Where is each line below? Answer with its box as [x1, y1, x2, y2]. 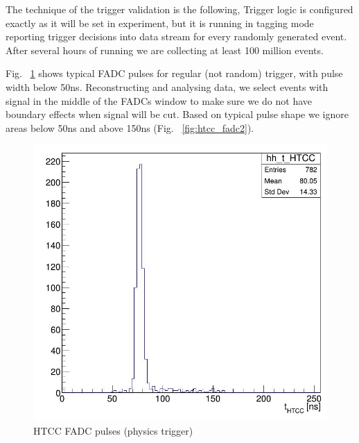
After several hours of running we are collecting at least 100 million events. [6, 42, 324, 57]
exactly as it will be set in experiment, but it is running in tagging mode [6, 15, 314, 30]
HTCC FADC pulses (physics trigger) [33, 424, 193, 438]
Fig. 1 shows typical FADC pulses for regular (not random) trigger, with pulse [6, 66, 343, 81]
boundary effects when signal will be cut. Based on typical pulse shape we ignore [6, 107, 349, 122]
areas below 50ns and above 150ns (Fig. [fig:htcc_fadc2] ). [6, 120, 254, 135]
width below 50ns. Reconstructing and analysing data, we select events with [6, 79, 329, 94]
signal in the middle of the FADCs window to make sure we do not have [6, 93, 313, 108]
